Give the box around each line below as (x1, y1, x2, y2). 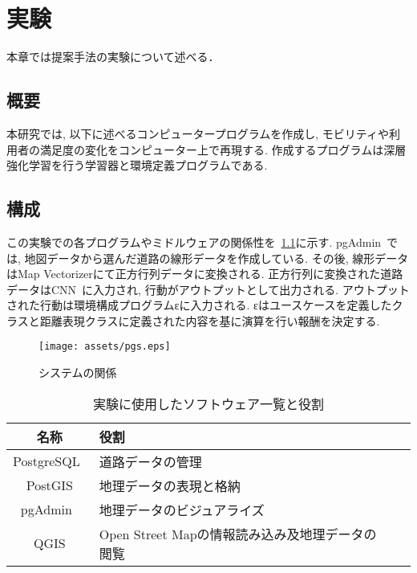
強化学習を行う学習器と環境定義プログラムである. (6, 157, 268, 174)
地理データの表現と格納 (99, 476, 241, 495)
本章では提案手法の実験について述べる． (6, 48, 220, 65)
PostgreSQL (13, 452, 80, 471)
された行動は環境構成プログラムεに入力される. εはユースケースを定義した (6, 297, 392, 313)
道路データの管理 (99, 452, 202, 471)
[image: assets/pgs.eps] (38, 341, 171, 353)
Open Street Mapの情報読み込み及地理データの (99, 524, 377, 543)
